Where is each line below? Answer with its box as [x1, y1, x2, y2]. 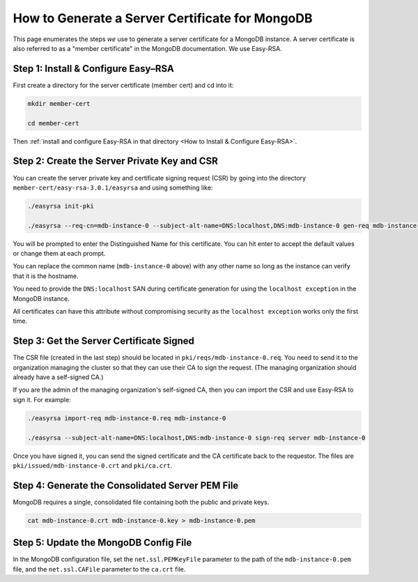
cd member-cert [27, 119, 79, 127]
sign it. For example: [13, 395, 71, 404]
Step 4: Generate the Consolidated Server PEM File [13, 480, 239, 491]
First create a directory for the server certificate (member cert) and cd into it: [13, 81, 234, 89]
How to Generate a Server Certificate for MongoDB [13, 10, 313, 26]
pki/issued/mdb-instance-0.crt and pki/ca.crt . [13, 461, 173, 470]
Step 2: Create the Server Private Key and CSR [13, 155, 219, 167]
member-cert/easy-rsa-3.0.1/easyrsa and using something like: [13, 183, 213, 192]
